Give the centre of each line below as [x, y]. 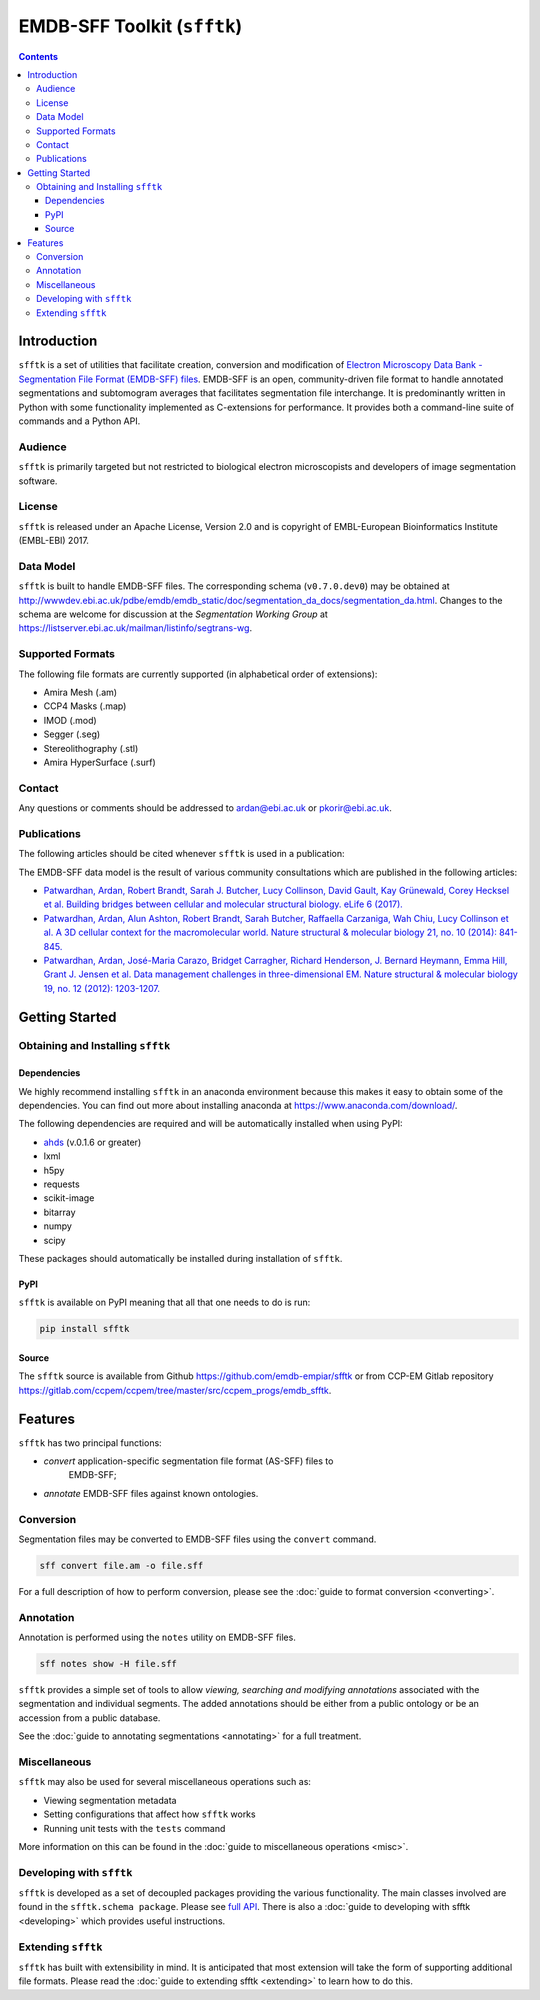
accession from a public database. [89, 1717]
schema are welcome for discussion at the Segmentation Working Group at [173, 614]
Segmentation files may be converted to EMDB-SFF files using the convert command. [197, 1539]
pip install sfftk [84, 1329]
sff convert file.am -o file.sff [121, 1565]
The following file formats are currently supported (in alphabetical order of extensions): [198, 674]
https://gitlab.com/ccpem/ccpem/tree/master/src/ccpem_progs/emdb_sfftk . [175, 1390]
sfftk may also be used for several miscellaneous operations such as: [165, 1782]
